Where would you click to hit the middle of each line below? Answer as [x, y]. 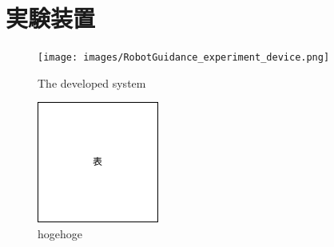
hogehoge [60, 233]
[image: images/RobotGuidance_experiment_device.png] [184, 58]
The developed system [92, 82]
